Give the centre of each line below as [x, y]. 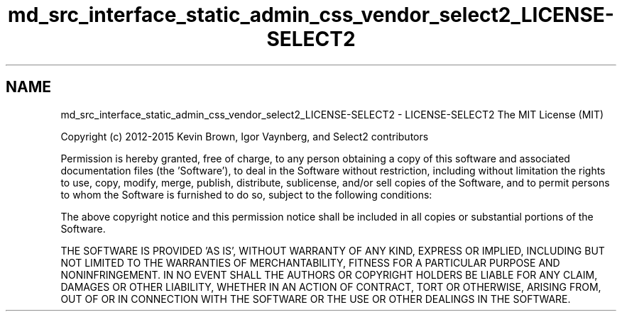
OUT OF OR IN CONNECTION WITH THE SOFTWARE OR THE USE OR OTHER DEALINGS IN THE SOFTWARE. [316, 299]
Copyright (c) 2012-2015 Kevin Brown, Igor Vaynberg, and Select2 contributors [245, 136]
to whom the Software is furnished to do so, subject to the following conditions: [246, 194]
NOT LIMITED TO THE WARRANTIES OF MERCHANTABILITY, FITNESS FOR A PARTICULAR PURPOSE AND [310, 262]
